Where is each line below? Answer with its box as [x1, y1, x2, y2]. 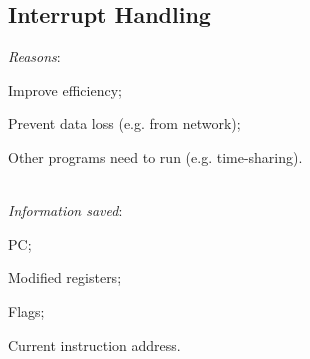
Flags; [8, 300, 45, 321]
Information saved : [8, 200, 123, 221]
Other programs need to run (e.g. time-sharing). [8, 146, 303, 167]
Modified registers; [8, 267, 122, 288]
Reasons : [8, 46, 61, 67]
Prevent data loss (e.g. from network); [8, 113, 241, 134]
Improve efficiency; [8, 79, 122, 100]
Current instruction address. [8, 334, 181, 355]
